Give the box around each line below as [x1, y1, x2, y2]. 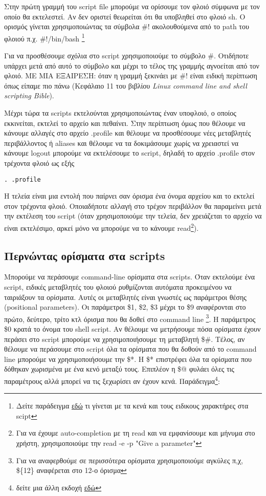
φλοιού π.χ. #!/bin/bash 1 [4, 31, 85, 44]
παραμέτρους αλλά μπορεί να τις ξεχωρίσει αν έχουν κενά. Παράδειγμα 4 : [4, 374, 220, 386]
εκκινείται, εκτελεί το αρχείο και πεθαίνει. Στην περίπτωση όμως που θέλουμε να [4, 117, 246, 128]
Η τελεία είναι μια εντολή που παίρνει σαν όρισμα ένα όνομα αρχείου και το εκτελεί [4, 190, 255, 201]
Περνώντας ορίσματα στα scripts [4, 247, 165, 263]
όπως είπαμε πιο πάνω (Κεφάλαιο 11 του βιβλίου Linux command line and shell [4, 80, 247, 91]
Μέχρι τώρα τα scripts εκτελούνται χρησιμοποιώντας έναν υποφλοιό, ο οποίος [4, 107, 236, 118]
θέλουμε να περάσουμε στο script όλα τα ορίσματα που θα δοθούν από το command [4, 343, 257, 354]
